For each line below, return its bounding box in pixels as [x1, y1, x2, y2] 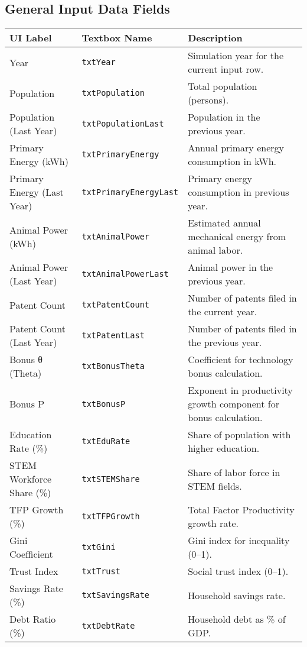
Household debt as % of [188, 612, 286, 626]
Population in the [188, 110, 260, 124]
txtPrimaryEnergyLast [81, 187, 179, 197]
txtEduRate [81, 436, 130, 447]
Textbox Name [81, 31, 152, 45]
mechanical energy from [188, 229, 286, 244]
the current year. [188, 305, 257, 319]
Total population [188, 79, 257, 93]
